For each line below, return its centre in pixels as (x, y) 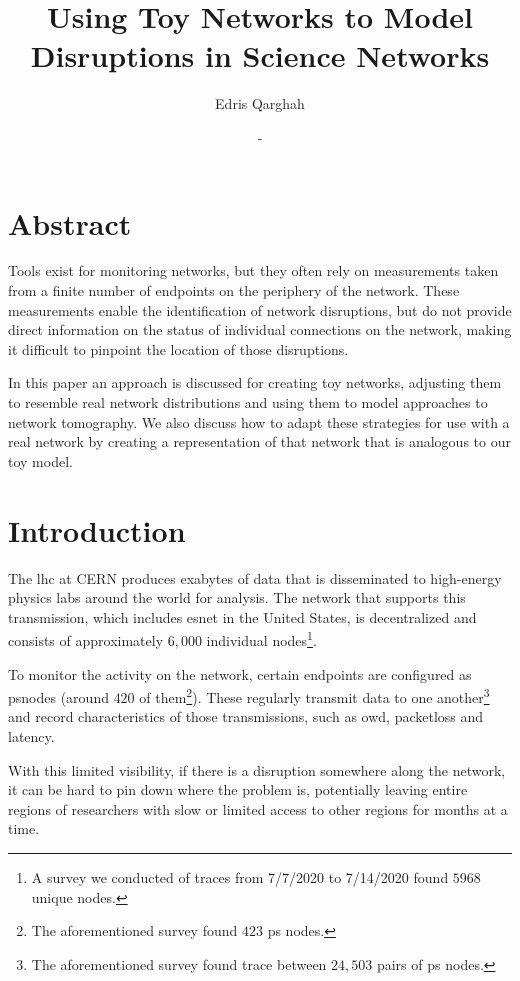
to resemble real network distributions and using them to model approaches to (248, 402)
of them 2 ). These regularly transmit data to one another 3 (314, 695)
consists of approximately (86, 639)
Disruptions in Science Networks (260, 55)
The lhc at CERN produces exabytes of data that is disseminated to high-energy (255, 577)
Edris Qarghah (260, 103)
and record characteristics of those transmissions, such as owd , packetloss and (246, 716)
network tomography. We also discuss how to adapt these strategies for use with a (259, 421)
